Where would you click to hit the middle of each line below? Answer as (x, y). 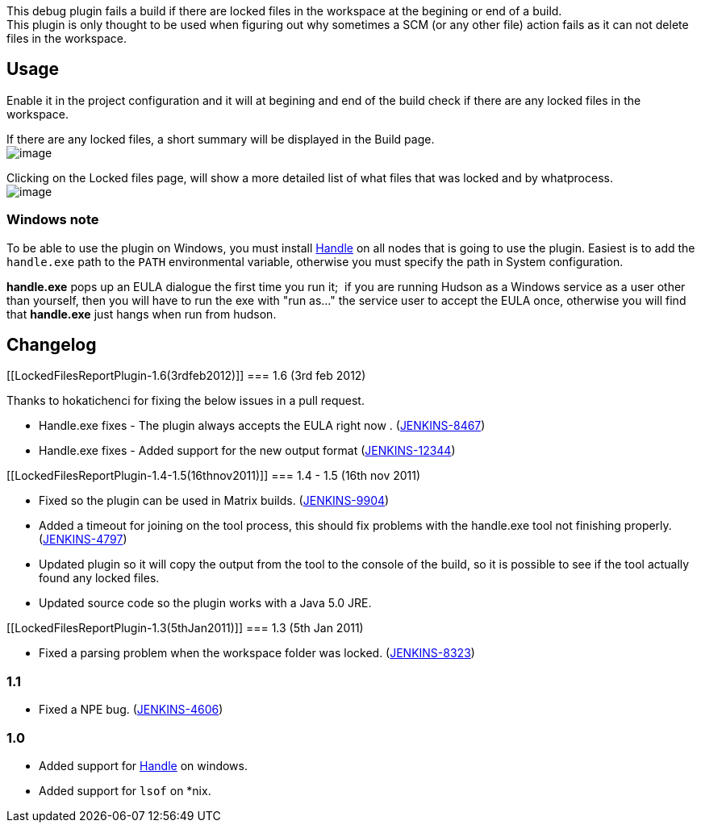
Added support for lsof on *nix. (125, 790)
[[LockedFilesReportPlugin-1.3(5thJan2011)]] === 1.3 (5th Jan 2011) (185, 628)
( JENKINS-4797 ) (83, 539)
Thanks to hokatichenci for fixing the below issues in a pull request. (186, 401)
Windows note (53, 220)
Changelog (52, 345)
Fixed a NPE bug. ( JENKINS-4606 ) (131, 710)
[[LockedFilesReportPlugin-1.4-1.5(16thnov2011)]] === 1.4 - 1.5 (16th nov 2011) (214, 476)
